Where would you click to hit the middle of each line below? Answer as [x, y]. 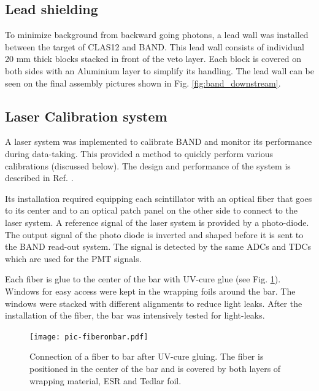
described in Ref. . [39, 178]
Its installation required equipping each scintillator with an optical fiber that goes [159, 198]
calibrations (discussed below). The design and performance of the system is [148, 165]
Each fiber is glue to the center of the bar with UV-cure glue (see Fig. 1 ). [143, 279]
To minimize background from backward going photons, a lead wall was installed [157, 35]
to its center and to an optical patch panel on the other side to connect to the [151, 210]
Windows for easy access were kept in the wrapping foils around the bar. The [150, 291]
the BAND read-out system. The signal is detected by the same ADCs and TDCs [158, 246]
